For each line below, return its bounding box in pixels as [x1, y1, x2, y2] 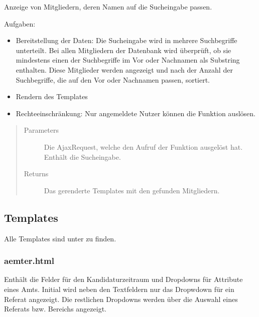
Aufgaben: [4, 18, 36, 29]
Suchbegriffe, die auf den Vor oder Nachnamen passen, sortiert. [16, 74, 210, 85]
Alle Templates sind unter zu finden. [4, 233, 116, 243]
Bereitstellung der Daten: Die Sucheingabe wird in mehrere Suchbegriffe [16, 35, 237, 46]
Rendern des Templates [16, 91, 88, 102]
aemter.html [4, 254, 54, 267]
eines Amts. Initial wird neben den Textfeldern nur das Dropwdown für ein [4, 283, 234, 294]
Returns [24, 168, 49, 179]
